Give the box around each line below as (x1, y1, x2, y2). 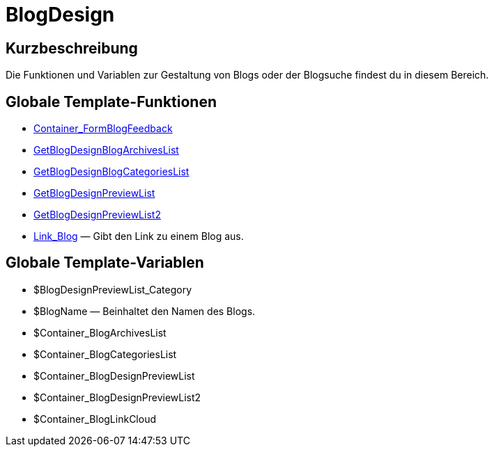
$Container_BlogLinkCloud (33, 412, 156, 425)
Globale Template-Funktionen (6, 92, 217, 111)
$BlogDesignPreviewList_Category (33, 283, 192, 296)
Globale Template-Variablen (6, 254, 204, 272)
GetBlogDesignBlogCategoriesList (33, 166, 190, 178)
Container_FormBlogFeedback (33, 122, 173, 135)
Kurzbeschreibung (6, 39, 138, 57)
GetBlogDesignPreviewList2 (33, 209, 161, 221)
